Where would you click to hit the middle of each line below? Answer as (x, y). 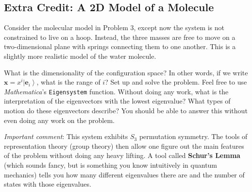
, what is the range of (68, 82)
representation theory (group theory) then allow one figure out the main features (124, 146)
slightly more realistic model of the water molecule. (80, 56)
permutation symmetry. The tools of (193, 136)
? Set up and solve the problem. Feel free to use (176, 82)
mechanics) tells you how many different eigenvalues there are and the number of (124, 174)
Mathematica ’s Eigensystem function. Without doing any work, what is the (116, 91)
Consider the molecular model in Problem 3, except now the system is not (114, 27)
